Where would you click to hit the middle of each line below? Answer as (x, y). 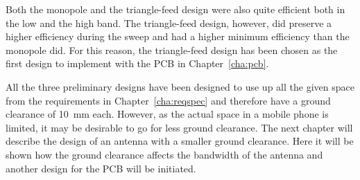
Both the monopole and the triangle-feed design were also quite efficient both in (175, 9)
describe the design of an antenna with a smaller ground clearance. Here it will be (180, 141)
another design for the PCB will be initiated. (101, 168)
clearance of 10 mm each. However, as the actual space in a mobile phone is (167, 114)
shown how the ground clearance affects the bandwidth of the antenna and (164, 154)
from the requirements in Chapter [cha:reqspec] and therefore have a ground (168, 100)
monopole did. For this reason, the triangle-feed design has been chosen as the (172, 49)
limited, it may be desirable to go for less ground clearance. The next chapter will (179, 127)
